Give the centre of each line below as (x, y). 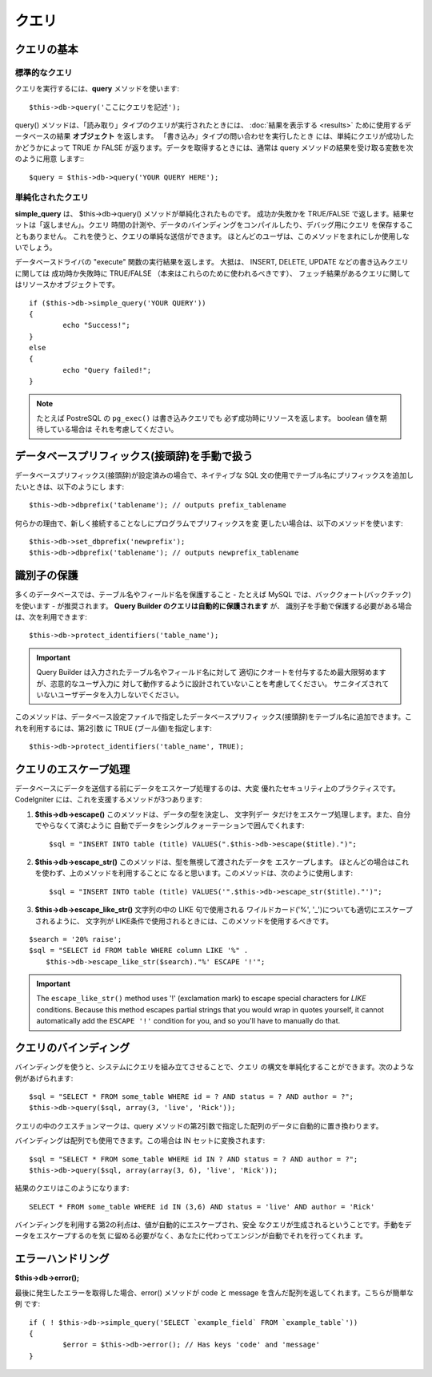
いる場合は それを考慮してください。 (118, 430)
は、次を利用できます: (51, 616)
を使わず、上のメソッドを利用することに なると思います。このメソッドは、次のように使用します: (194, 873)
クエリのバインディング (72, 1048)
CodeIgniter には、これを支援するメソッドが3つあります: (108, 800)
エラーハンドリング (62, 1259)
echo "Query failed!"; (107, 370)
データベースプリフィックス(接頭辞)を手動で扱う (134, 456)
